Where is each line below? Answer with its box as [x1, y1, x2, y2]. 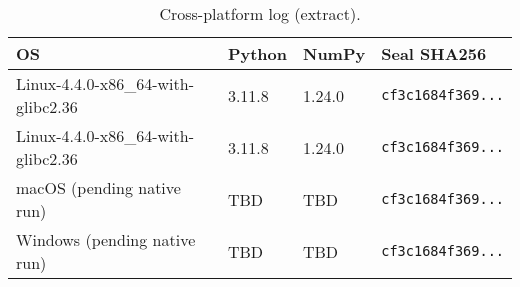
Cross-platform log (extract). [159, 2, 361, 25]
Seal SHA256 [381, 42, 487, 65]
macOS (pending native [16, 176, 181, 199]
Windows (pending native [16, 228, 196, 251]
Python [227, 42, 287, 65]
